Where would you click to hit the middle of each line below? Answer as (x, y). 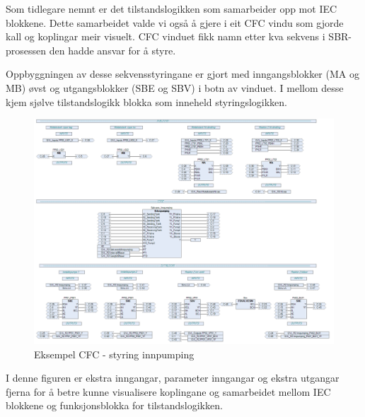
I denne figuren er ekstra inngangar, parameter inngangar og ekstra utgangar (173, 378)
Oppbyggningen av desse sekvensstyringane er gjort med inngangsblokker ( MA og (182, 74)
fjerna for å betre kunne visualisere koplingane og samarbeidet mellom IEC (168, 391)
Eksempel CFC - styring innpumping (114, 354)
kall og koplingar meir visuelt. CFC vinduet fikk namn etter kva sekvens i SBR (177, 36)
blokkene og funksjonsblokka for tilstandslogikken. (114, 405)
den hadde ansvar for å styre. (112, 50)
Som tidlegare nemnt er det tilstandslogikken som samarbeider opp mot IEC (172, 8)
